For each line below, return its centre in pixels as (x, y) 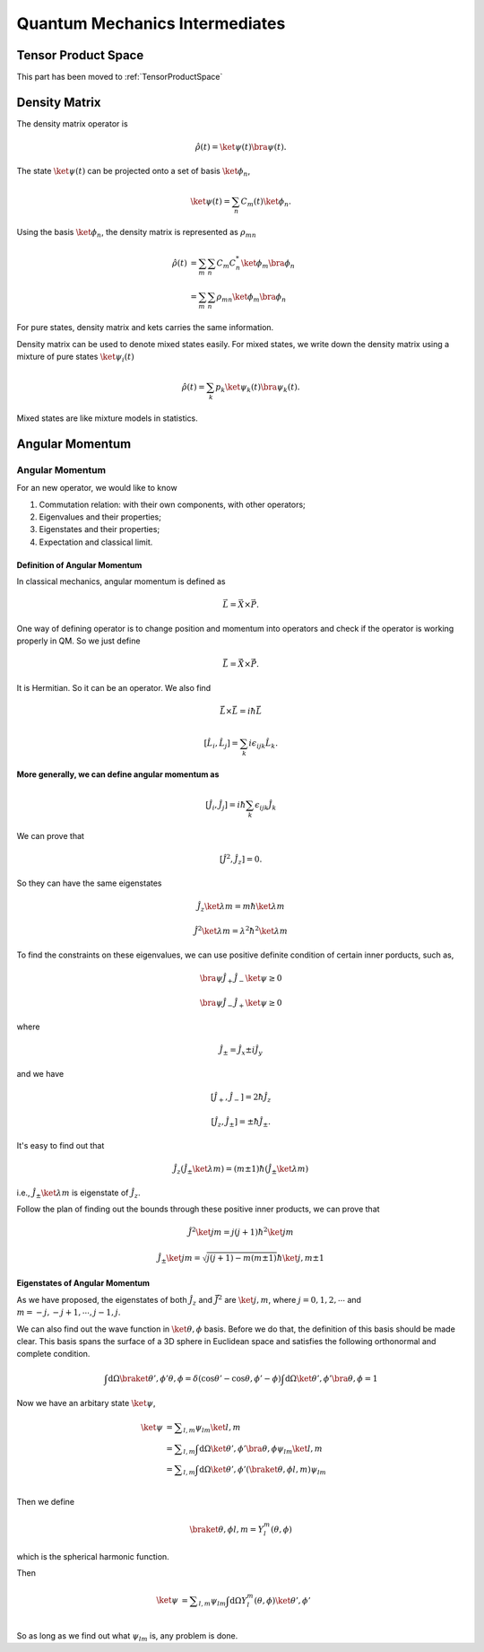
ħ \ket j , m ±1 (300, 1258)
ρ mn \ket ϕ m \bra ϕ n (251, 298)
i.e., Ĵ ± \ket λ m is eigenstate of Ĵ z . (78, 1193)
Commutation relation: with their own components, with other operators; (173, 504)
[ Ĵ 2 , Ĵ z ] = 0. (241, 859)
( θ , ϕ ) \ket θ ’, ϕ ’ (282, 1600)
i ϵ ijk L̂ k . (263, 744)
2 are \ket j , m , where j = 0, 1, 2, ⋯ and (290, 1299)
